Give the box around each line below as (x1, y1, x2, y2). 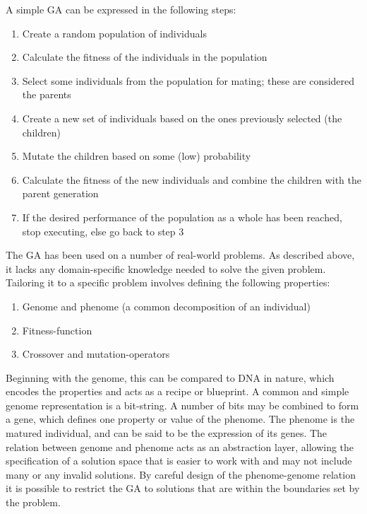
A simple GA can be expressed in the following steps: (6, 2, 236, 16)
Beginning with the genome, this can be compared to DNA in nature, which (6, 370, 335, 385)
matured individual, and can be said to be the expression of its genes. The (6, 426, 327, 440)
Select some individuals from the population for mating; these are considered (22, 73, 355, 88)
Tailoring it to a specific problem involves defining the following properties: (6, 275, 330, 290)
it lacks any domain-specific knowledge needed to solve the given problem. (6, 261, 326, 276)
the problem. (6, 495, 61, 510)
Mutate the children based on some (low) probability (22, 148, 251, 163)
